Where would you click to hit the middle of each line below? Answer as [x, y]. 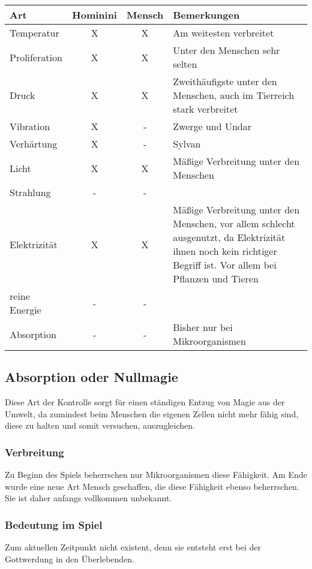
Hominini [94, 15]
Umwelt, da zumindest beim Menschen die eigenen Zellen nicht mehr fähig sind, [152, 413]
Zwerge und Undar [212, 126]
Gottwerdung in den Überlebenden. [70, 559]
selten [185, 64]
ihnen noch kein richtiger [225, 251]
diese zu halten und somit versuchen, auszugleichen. [100, 425]
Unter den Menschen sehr [226, 50]
